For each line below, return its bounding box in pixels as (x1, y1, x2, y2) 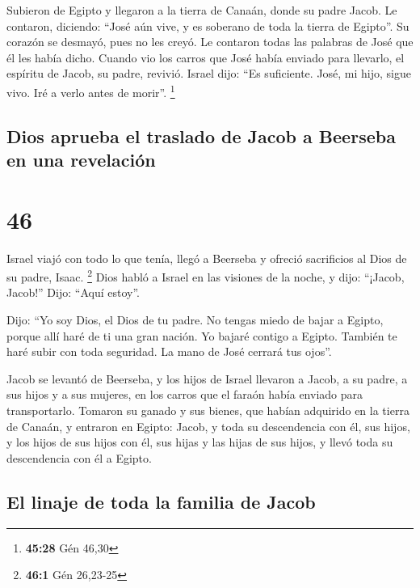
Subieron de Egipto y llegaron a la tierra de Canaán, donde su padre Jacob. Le (6, 2, 397, 18)
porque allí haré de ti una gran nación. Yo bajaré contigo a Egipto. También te (6, 327, 397, 344)
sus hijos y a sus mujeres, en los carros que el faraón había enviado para (6, 386, 363, 403)
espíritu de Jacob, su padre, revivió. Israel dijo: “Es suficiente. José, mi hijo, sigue (6, 65, 412, 82)
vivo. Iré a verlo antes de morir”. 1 (6, 81, 175, 100)
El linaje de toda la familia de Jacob (6, 489, 316, 514)
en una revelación (6, 147, 156, 171)
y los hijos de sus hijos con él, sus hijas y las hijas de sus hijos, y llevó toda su (6, 434, 393, 451)
